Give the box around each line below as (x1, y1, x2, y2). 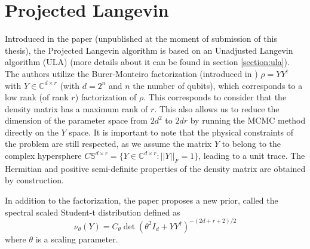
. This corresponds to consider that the (143, 91, 287, 103)
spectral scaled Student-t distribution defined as (5, 205, 180, 218)
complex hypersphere (5, 149, 82, 162)
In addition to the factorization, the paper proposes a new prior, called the (5, 194, 278, 207)
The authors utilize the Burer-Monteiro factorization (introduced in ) (5, 67, 258, 79)
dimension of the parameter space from (5, 114, 148, 127)
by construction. (5, 174, 64, 186)
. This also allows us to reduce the (154, 102, 280, 115)
